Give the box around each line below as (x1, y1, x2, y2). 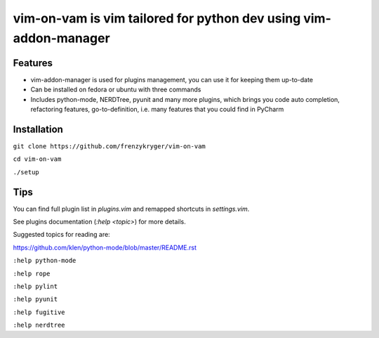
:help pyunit (13, 295, 58, 304)
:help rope (13, 269, 51, 278)
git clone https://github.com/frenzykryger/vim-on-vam (13, 142, 206, 150)
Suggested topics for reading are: (13, 230, 110, 239)
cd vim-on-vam (13, 155, 62, 163)
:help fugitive (13, 308, 66, 316)
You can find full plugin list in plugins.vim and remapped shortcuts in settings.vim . (13, 204, 250, 213)
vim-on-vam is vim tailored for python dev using (13, 11, 301, 26)
